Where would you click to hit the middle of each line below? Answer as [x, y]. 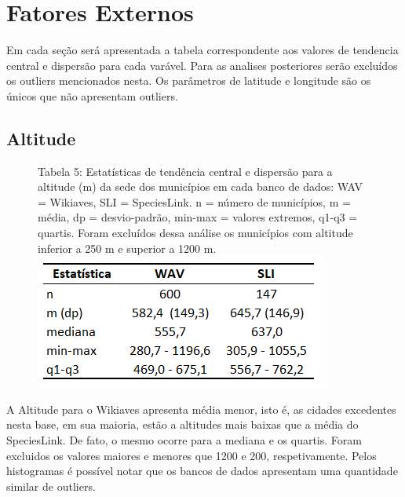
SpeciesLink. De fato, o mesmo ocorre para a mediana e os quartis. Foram [184, 440]
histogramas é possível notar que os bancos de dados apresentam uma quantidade [202, 471]
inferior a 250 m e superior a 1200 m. [127, 248]
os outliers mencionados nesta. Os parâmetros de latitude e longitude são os [189, 80]
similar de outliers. [51, 486]
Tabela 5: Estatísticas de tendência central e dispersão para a [185, 171]
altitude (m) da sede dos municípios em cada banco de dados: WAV [201, 186]
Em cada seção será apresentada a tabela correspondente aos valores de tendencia [202, 50]
